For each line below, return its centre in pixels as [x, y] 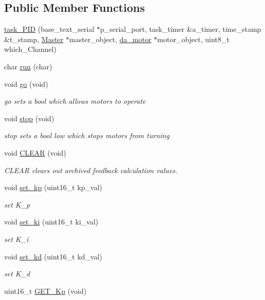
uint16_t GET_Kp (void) [45, 290]
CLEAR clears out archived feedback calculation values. [91, 170]
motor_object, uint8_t [193, 39]
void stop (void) [29, 118]
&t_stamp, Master [34, 39]
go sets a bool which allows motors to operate [75, 101]
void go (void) [26, 83]
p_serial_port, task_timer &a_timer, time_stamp [181, 29]
